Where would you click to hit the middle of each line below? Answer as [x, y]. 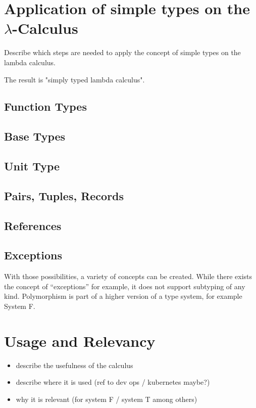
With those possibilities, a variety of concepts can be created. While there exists [128, 276]
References [33, 225]
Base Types [35, 136]
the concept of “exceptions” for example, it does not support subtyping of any [125, 286]
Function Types [45, 106]
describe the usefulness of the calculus [74, 365]
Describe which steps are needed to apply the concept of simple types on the [122, 52]
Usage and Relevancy [80, 341]
